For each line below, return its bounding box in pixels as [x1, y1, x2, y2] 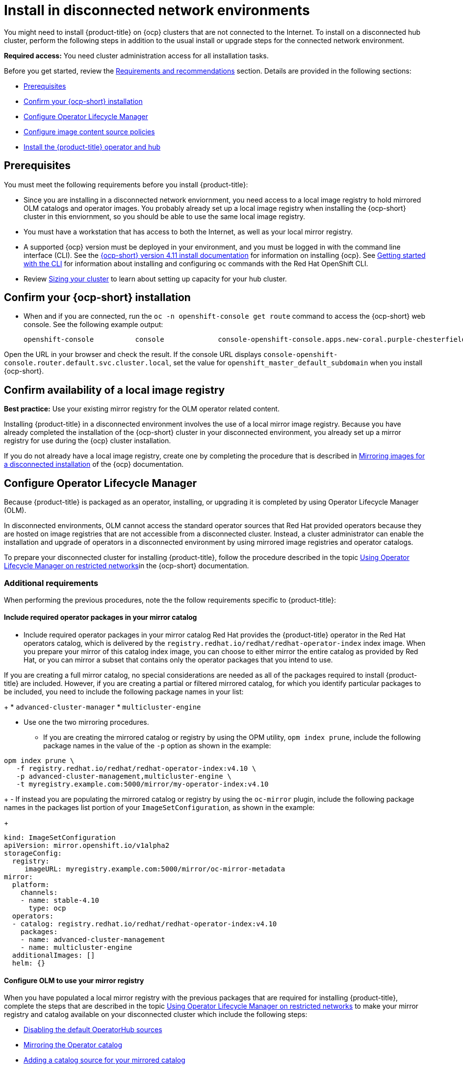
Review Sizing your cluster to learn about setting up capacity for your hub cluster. [24, 274, 287, 283]
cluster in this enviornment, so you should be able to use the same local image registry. [24, 212, 306, 221]
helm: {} [12, 959, 46, 967]
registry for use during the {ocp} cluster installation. [4, 436, 171, 445]
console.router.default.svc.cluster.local [4, 359, 170, 367]
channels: [20, 889, 58, 897]
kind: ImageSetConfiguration [4, 834, 116, 842]
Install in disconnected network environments [4, 2, 310, 19]
